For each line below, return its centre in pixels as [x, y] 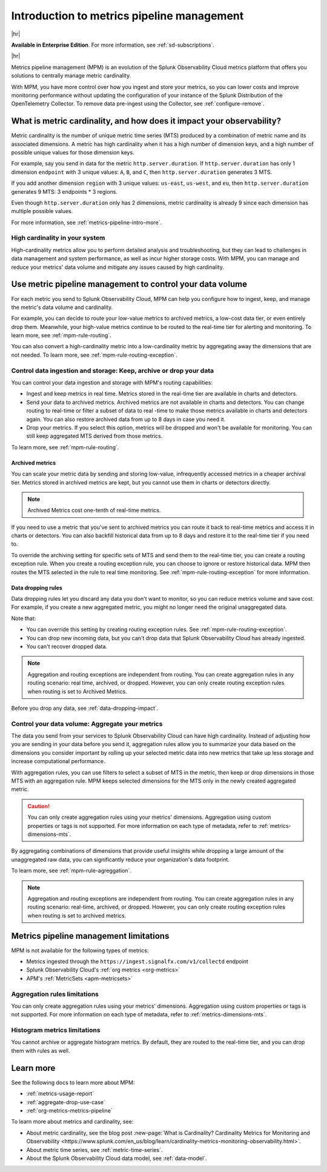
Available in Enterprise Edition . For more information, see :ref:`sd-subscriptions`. [113, 45]
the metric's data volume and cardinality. [62, 307]
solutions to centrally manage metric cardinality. [71, 76]
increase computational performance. [58, 761]
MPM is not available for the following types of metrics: [80, 950]
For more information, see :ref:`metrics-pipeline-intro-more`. [87, 222]
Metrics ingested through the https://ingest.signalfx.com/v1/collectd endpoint [137, 962]
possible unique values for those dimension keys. [73, 152]
